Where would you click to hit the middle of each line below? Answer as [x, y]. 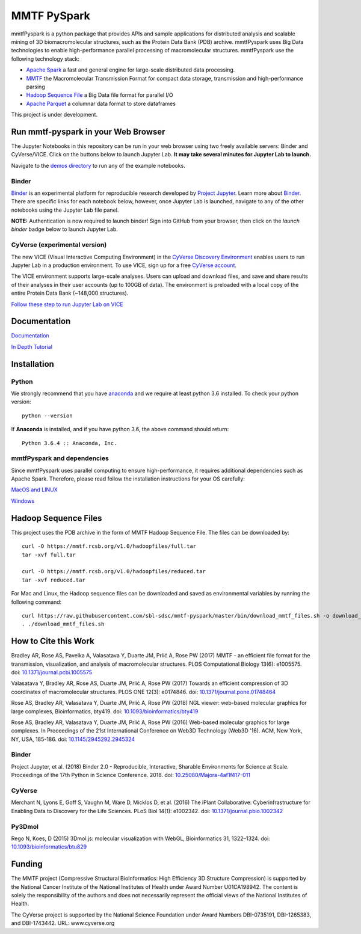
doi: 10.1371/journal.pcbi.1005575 [52, 672]
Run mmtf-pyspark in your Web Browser [88, 131]
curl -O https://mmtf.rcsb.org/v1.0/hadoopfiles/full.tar [109, 546]
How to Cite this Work [53, 641]
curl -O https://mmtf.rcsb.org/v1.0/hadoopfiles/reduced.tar [114, 572]
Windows [23, 501]
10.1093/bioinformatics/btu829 [49, 847]
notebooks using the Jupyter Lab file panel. [65, 210]
